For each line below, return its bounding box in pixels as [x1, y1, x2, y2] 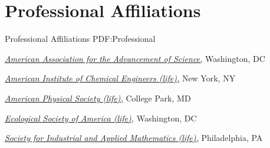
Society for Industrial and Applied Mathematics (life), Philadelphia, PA [5, 131, 263, 144]
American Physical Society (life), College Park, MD [5, 91, 191, 104]
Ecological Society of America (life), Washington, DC [5, 111, 197, 124]
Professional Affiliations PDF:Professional [5, 32, 156, 45]
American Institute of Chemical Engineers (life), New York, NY [5, 72, 236, 84]
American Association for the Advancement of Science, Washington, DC [5, 52, 265, 64]
